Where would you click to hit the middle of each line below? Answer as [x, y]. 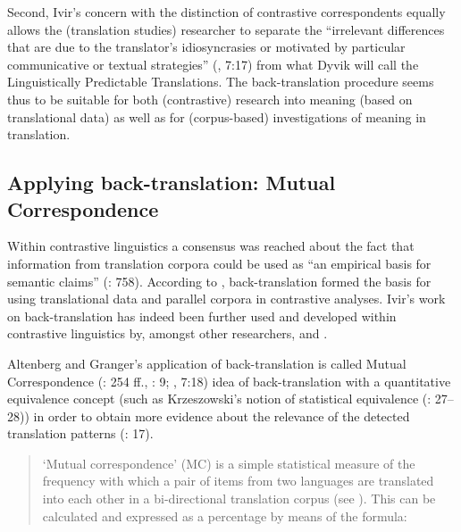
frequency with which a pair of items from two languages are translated [238, 481]
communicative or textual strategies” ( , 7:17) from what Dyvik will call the [213, 64]
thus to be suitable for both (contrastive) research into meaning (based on [210, 99]
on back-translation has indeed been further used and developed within [202, 316]
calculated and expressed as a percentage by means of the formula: [225, 515]
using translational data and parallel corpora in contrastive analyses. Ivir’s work [226, 299]
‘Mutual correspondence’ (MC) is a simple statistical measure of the [229, 463]
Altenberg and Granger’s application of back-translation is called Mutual [207, 363]
